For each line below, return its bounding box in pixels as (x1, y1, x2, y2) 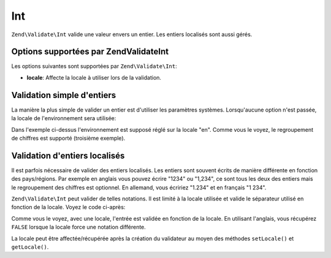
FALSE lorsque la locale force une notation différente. (11, 224, 146, 231)
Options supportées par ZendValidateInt (11, 47, 169, 57)
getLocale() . (11, 243, 49, 251)
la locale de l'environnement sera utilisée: (11, 115, 116, 122)
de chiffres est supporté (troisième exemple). (11, 134, 126, 142)
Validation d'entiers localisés (11, 150, 125, 161)
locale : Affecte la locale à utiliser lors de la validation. (26, 74, 162, 81)
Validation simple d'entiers (11, 89, 116, 101)
